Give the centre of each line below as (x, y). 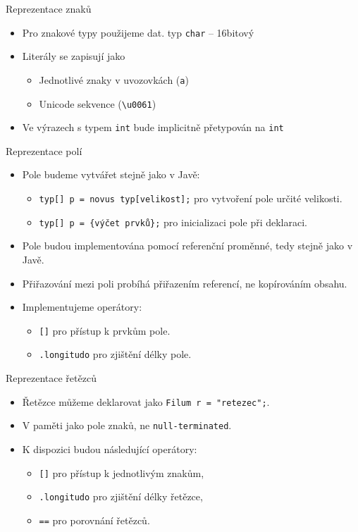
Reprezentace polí (44, 150)
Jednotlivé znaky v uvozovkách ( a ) (114, 79)
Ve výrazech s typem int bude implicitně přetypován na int (153, 127)
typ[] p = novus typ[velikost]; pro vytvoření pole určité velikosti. (191, 198)
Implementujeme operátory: (82, 307)
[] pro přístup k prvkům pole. (105, 330)
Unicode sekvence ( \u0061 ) (98, 103)
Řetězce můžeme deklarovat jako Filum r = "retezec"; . (146, 401)
